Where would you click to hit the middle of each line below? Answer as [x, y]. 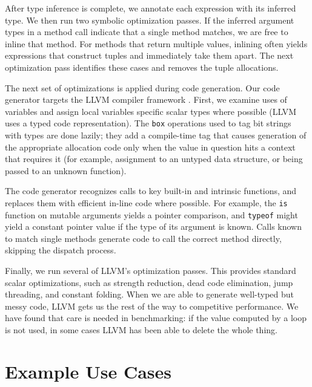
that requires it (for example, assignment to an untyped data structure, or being [154, 159]
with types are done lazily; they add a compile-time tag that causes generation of [156, 135]
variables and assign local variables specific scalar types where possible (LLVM [151, 111]
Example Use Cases [88, 371]
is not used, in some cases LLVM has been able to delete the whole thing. [141, 330]
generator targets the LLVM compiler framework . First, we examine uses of [146, 99]
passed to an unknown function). [66, 170]
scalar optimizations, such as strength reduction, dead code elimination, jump [149, 282]
